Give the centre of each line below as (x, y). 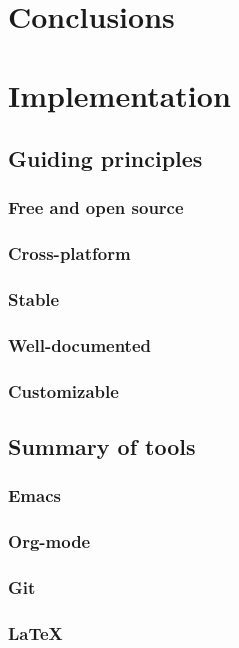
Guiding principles (105, 158)
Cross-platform (69, 253)
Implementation (119, 94)
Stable (34, 299)
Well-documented (80, 344)
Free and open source (96, 207)
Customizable (63, 390)
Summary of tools (102, 446)
